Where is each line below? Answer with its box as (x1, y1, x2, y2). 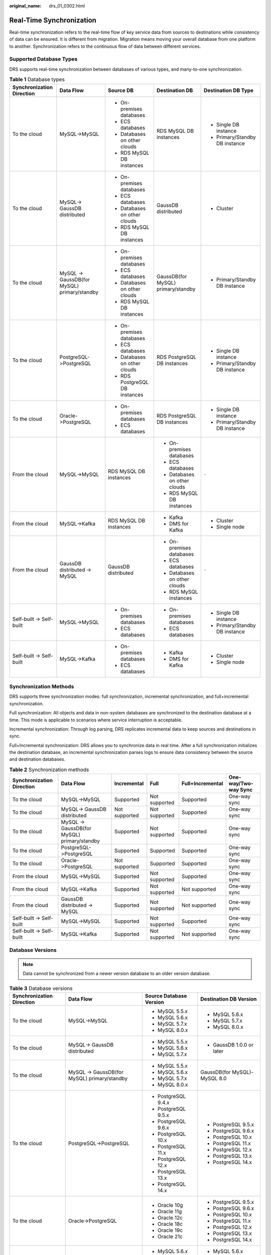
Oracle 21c (157, 1233, 183, 1240)
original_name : (9, 3, 42, 9)
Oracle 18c (157, 1220, 183, 1227)
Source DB (108, 87, 134, 94)
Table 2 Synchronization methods (9, 766, 89, 773)
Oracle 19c (157, 1226, 183, 1233)
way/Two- (228, 780, 253, 787)
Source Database (145, 992, 187, 999)
